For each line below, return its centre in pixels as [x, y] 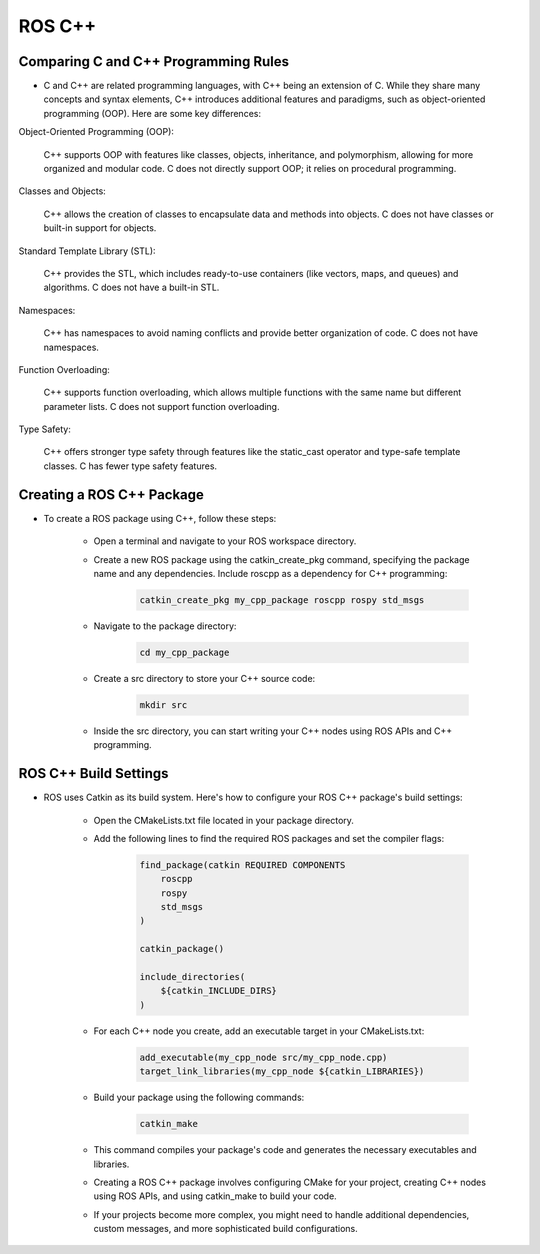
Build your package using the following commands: [199, 1097]
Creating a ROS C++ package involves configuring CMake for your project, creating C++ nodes [290, 1182]
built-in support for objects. [100, 228]
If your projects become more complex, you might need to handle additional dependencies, [281, 1214]
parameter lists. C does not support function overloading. [161, 406]
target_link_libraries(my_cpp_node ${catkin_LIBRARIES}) [282, 1071]
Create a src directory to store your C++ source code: [204, 678]
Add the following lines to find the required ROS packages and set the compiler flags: [269, 838]
